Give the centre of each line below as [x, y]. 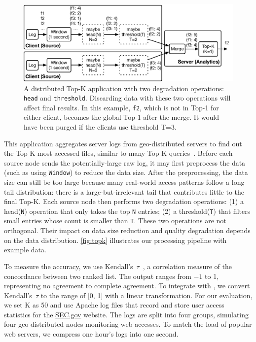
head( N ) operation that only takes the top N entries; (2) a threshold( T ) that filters [127, 211]
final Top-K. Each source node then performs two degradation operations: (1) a [124, 201]
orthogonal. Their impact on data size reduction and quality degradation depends [127, 230]
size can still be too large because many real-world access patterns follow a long [124, 182]
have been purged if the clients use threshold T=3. [100, 127]
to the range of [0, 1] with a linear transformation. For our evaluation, [146, 295]
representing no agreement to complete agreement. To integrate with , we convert [127, 286]
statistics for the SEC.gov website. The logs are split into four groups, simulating [127, 314]
